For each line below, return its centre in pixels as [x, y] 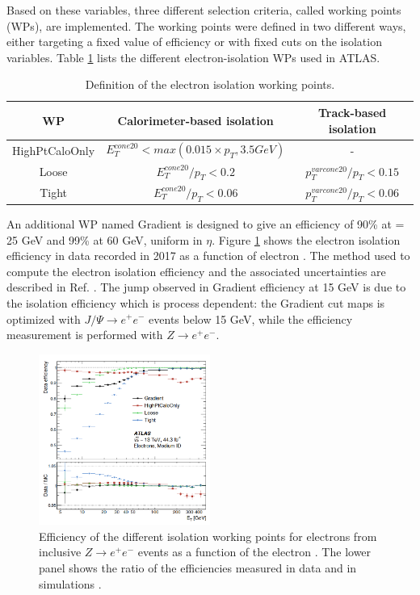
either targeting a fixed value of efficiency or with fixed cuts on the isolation [194, 42]
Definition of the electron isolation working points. [210, 84]
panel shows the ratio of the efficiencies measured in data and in [198, 567]
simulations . [70, 583]
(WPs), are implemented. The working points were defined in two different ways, [206, 25]
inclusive [60, 552]
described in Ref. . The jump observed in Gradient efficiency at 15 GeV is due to [206, 287]
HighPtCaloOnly [54, 150]
